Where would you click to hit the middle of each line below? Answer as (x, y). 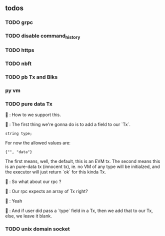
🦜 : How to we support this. (33, 115)
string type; (19, 134)
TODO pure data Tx (29, 104)
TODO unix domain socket (37, 229)
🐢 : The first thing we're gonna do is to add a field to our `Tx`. (68, 124)
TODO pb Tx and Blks (31, 77)
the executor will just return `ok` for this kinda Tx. (56, 172)
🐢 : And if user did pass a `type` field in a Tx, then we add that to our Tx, (79, 211)
